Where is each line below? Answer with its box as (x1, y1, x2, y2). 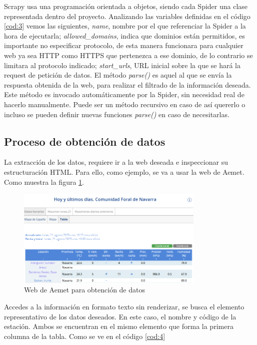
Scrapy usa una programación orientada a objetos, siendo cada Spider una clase (4, 1, 248, 11)
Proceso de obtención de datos (4, 133, 165, 149)
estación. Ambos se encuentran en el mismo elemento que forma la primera (4, 321, 233, 331)
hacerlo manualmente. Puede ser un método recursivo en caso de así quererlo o (4, 99, 245, 109)
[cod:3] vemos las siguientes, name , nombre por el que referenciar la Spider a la (4, 21, 246, 31)
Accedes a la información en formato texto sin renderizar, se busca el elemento (4, 301, 244, 312)
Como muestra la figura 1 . (4, 176, 84, 187)
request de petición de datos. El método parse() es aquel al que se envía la (4, 70, 232, 80)
